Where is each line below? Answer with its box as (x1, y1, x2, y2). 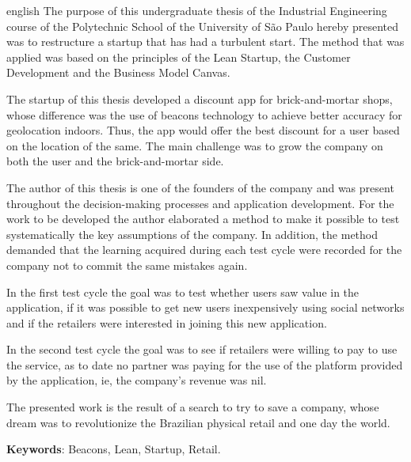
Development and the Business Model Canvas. (6, 64, 230, 81)
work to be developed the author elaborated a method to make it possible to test (6, 210, 400, 227)
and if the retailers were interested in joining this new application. (6, 314, 327, 331)
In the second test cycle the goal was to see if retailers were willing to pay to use (6, 341, 398, 358)
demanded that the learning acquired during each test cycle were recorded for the (6, 241, 402, 258)
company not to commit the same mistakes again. (6, 256, 248, 273)
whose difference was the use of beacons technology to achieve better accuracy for (6, 106, 402, 123)
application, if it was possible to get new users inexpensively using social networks (6, 299, 405, 316)
